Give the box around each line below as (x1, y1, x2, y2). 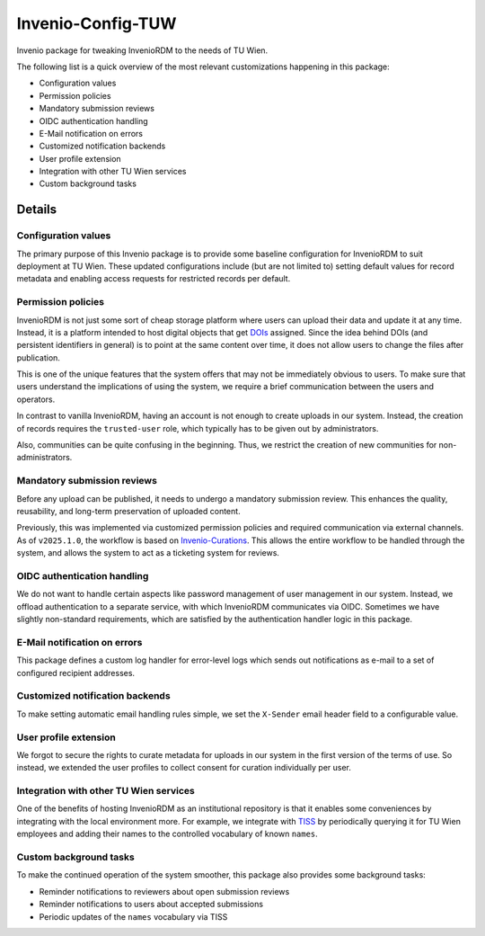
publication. (16, 352, 60, 363)
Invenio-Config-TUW (16, 13, 177, 33)
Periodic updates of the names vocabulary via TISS (39, 911, 228, 922)
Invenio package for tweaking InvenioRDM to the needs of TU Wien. (16, 45, 269, 56)
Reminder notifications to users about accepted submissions (39, 899, 264, 910)
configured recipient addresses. (16, 667, 135, 678)
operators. (16, 394, 56, 405)
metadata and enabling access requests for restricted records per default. (16, 273, 291, 284)
